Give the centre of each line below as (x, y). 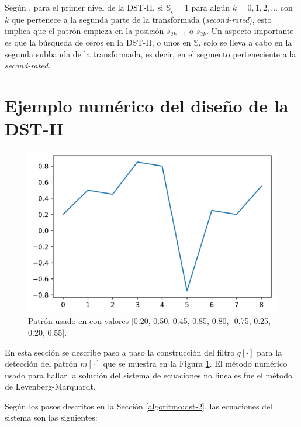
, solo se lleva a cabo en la (245, 42)
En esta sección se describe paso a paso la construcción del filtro (120, 352)
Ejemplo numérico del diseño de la (147, 106)
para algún (210, 7)
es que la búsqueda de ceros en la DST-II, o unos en (98, 42)
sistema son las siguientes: (51, 417)
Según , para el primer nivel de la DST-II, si (84, 7)
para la (269, 352)
